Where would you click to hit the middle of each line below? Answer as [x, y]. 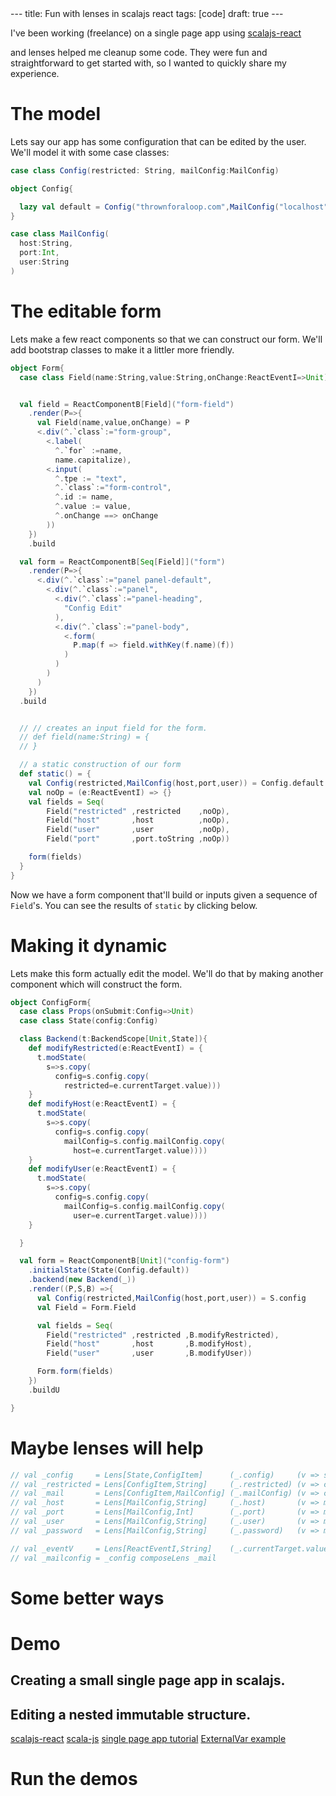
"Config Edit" [93, 608]
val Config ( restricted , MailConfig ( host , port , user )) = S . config [171, 1298]
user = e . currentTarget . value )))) [140, 1215]
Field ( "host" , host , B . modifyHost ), [149, 1344]
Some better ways [87, 1598]
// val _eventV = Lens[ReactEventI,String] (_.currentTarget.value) [171, 1548]
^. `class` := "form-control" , [113, 488]
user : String [44, 262]
